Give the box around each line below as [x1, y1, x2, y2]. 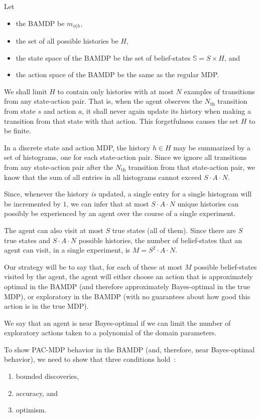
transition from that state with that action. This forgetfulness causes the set [4, 115, 238, 126]
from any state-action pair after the [4, 161, 113, 172]
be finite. [4, 125, 32, 136]
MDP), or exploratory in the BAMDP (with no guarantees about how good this [4, 291, 250, 301]
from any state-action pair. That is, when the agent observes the [4, 96, 202, 106]
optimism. [16, 404, 47, 415]
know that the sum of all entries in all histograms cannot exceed [4, 171, 202, 182]
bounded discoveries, [16, 371, 79, 381]
